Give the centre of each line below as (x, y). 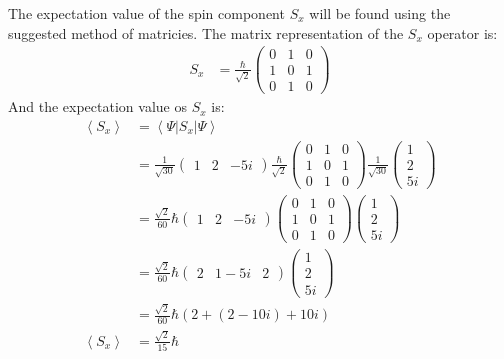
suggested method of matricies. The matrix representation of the (206, 32)
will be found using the (380, 13)
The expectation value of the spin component (146, 13)
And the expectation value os (97, 106)
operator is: (462, 32)
